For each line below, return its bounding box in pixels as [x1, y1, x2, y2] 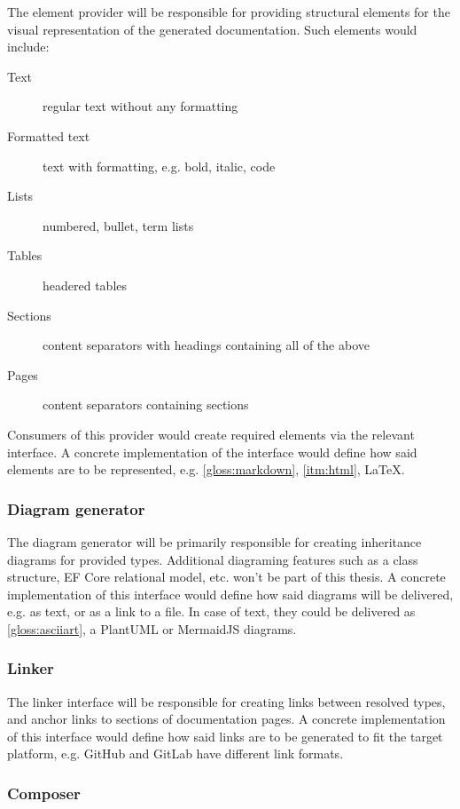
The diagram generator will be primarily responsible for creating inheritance [7, 532, 422, 551]
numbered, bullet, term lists [43, 216, 194, 234]
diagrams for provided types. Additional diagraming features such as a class [7, 550, 418, 568]
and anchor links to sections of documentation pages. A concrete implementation [7, 710, 446, 728]
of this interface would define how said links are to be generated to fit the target [7, 726, 443, 745]
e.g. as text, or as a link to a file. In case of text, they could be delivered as [7, 602, 416, 621]
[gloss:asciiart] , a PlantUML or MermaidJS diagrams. [7, 619, 297, 638]
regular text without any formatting [43, 97, 238, 115]
